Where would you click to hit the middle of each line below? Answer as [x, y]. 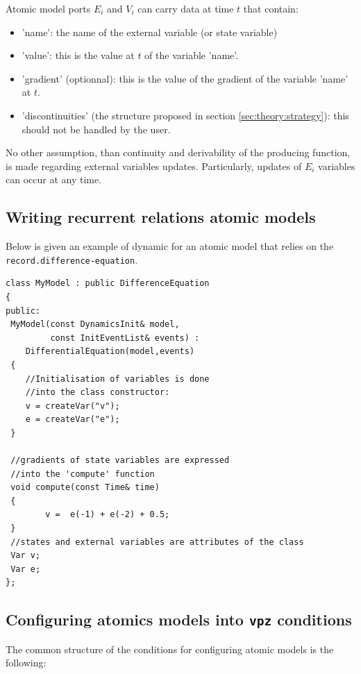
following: [26, 663]
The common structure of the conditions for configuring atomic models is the [170, 649]
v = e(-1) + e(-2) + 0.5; [108, 515]
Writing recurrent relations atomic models [161, 217]
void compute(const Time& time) [85, 488]
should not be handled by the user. [96, 129]
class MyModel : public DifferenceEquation [108, 284]
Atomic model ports [48, 8]
